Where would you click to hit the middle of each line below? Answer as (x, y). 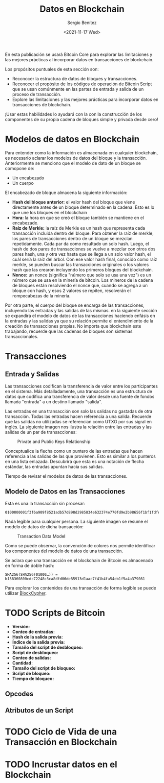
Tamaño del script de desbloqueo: (47, 647)
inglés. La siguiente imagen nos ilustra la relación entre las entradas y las (79, 427)
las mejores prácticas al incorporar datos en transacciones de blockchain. (79, 59)
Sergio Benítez (82, 23)
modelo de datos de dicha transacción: (44, 526)
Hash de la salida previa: (38, 637)
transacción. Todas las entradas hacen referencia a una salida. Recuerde (78, 416)
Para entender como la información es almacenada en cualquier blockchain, (82, 152)
